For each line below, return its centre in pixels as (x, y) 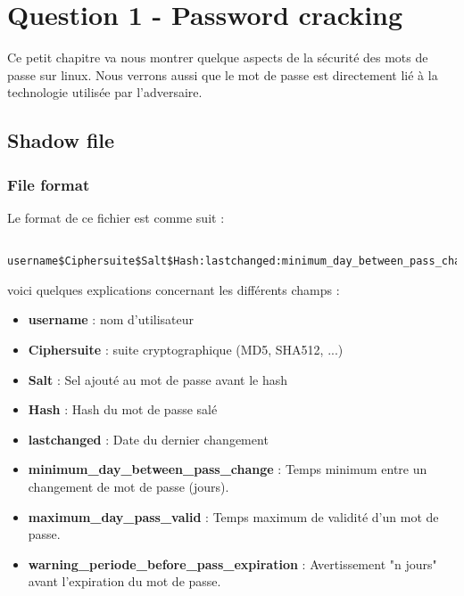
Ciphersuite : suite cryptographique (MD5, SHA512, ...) (186, 349)
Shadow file (61, 140)
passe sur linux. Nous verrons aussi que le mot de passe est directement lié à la (223, 74)
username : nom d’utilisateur (111, 319)
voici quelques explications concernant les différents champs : (174, 289)
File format (49, 184)
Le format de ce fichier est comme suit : (116, 217)
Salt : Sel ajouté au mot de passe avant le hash (157, 379)
